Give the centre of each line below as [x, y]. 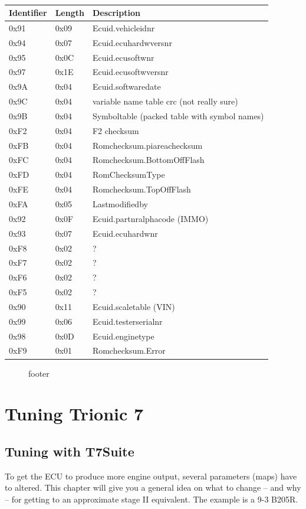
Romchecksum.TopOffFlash [142, 189]
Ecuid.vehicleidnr [124, 27]
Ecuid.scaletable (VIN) [134, 306]
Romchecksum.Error [129, 350]
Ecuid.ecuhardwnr [125, 233]
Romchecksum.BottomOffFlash [148, 160]
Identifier [28, 12]
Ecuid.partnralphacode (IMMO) [150, 218]
